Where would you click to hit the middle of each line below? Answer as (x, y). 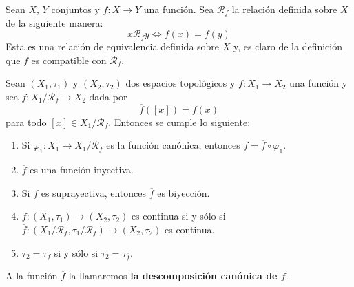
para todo (26, 121)
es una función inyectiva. (82, 170)
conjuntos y (75, 9)
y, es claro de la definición (288, 46)
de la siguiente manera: (54, 22)
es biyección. (184, 192)
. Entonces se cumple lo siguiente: (179, 121)
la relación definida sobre (284, 9)
